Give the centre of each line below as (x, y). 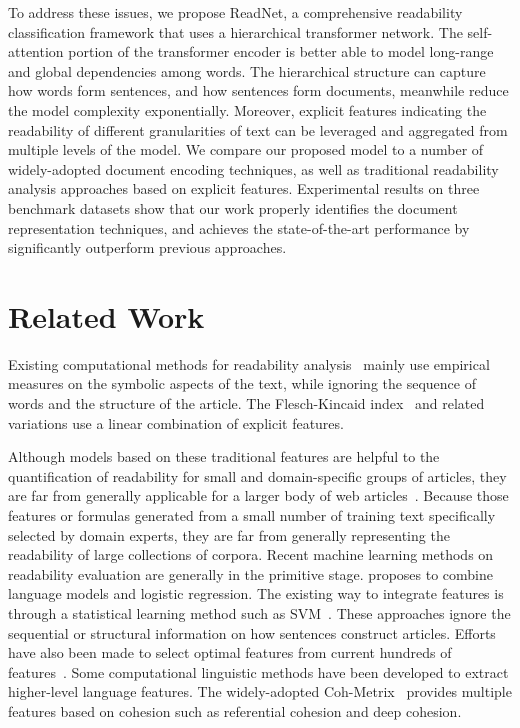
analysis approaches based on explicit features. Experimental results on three (244, 188)
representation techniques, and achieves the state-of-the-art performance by (239, 227)
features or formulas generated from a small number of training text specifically (252, 515)
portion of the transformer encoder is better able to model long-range (281, 51)
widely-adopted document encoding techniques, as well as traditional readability (253, 168)
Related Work (106, 315)
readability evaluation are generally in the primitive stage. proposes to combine (250, 573)
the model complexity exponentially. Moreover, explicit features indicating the (247, 109)
